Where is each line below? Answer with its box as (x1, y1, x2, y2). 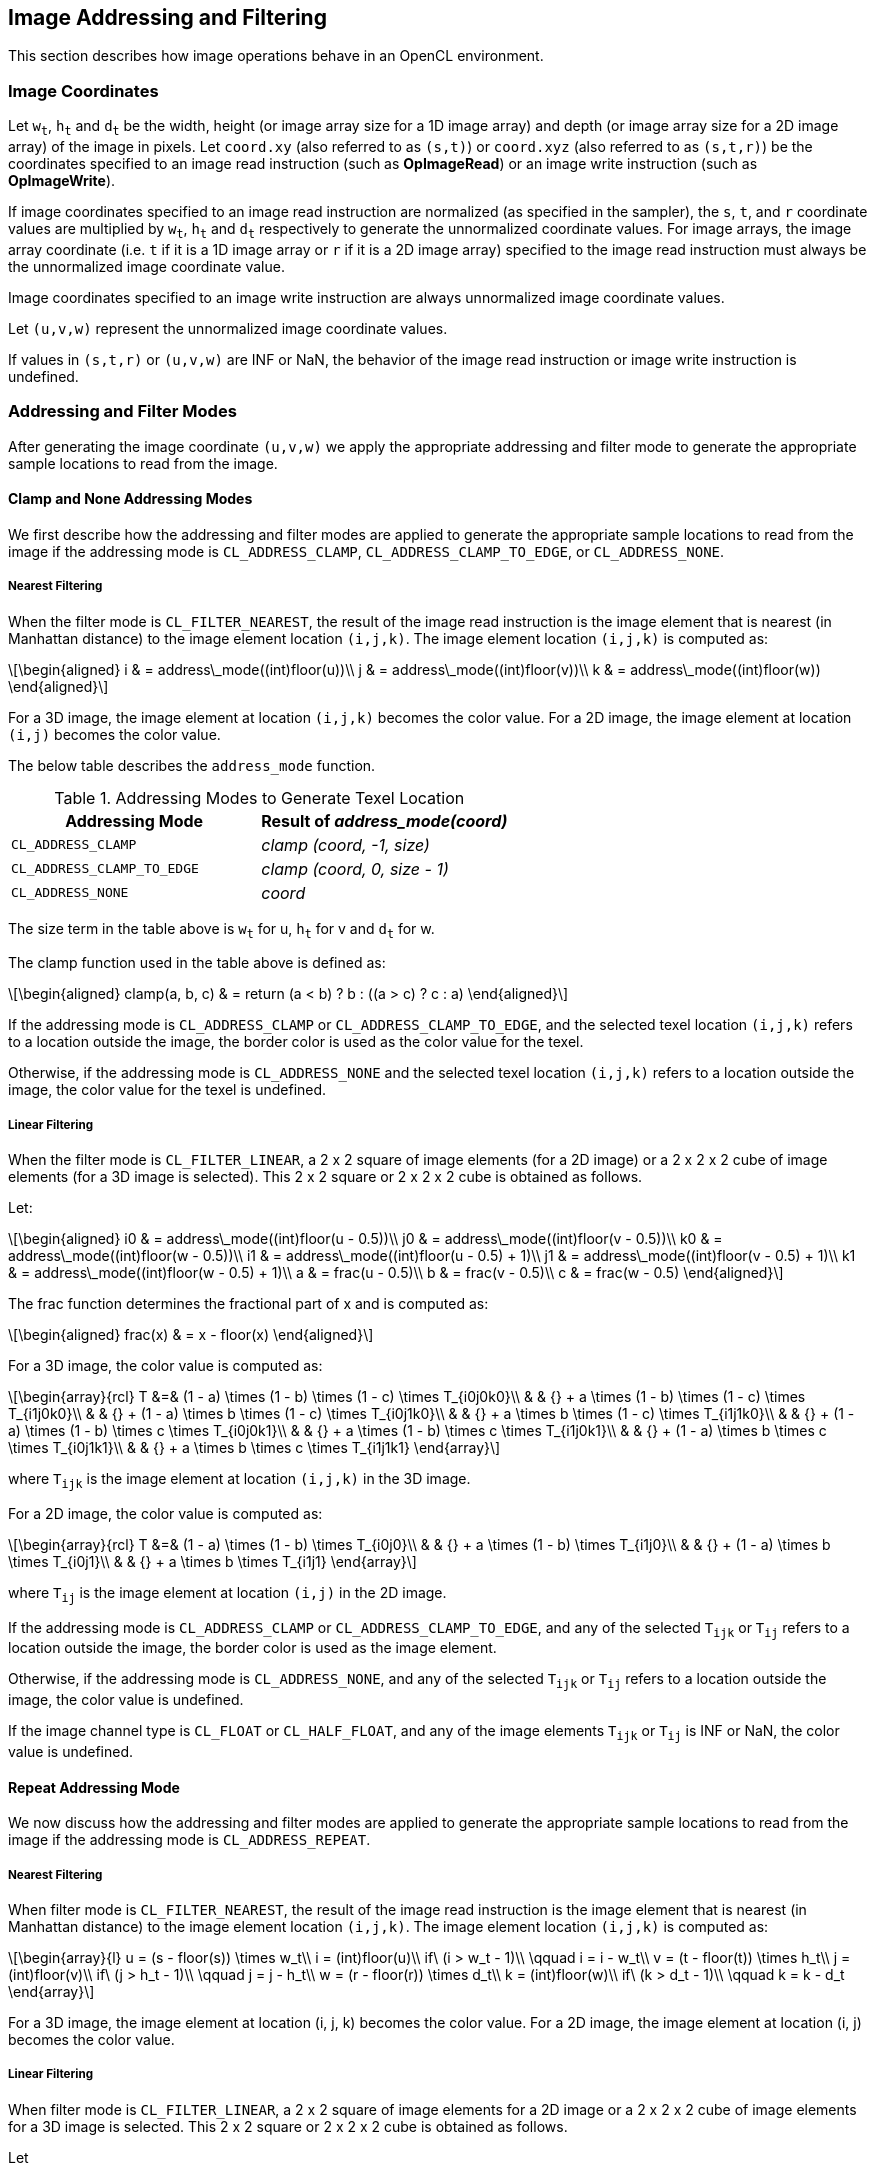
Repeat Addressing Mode (8, 1778, 180, 1796)
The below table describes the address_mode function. (8, 756, 376, 774)
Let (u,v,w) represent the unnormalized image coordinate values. (8, 319, 448, 337)
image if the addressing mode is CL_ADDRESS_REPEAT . (8, 1831, 371, 1849)
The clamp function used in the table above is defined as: (8, 954, 386, 972)
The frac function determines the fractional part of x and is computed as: (8, 1295, 489, 1313)
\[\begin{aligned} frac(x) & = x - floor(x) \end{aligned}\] (8, 1326, 374, 1344)
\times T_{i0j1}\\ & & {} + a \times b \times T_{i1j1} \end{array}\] (8, 1552, 417, 1570)
